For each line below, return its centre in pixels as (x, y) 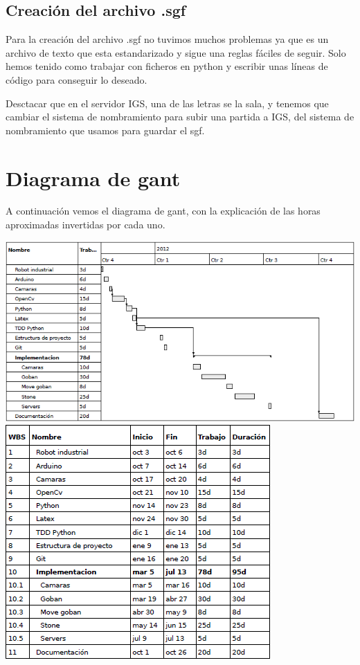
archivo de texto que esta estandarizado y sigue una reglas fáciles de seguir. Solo (176, 52)
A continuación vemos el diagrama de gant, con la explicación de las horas (163, 211)
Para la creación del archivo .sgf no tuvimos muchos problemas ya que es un (167, 39)
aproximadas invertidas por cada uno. (85, 225)
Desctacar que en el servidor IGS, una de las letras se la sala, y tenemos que (167, 103)
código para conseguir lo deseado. (76, 79)
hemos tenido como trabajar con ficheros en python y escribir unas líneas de (167, 66)
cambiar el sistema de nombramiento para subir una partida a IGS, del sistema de (180, 117)
